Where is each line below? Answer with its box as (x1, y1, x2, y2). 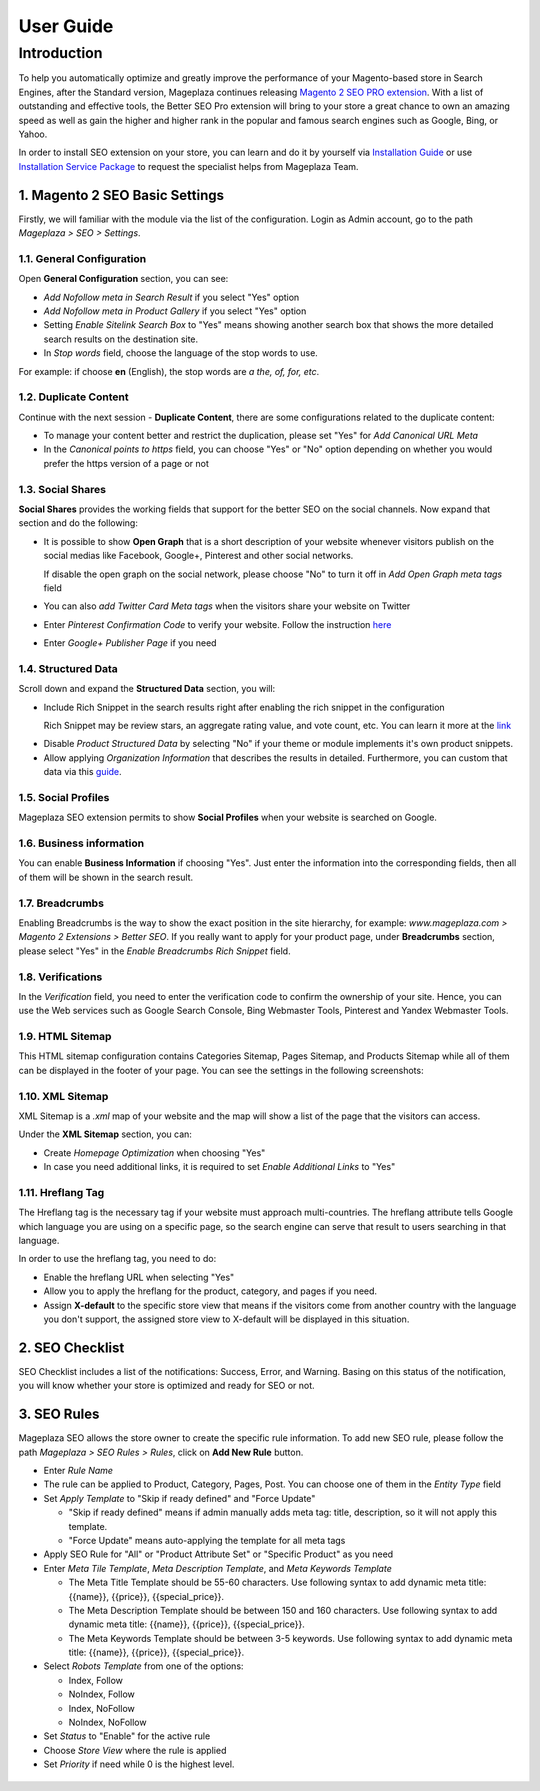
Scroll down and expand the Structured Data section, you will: (18, 683, 276, 695)
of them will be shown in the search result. (18, 871, 194, 883)
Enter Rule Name (43, 1465, 114, 1477)
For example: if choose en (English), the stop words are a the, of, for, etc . (18, 365, 320, 377)
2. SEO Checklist (18, 1339, 125, 1356)
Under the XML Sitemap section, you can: (18, 1128, 192, 1140)
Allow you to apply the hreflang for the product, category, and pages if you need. (43, 1285, 378, 1297)
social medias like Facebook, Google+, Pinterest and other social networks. (43, 550, 354, 562)
